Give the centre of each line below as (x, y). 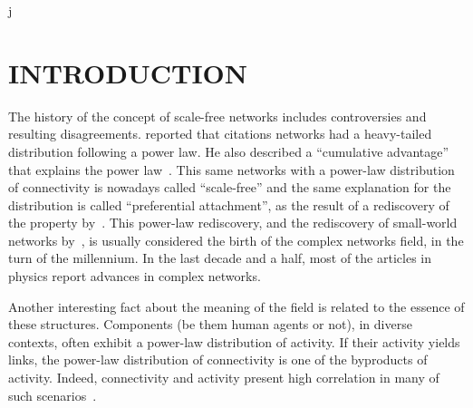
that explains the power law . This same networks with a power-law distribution (232, 169)
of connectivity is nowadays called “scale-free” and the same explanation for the (230, 187)
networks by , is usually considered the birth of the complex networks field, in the (236, 240)
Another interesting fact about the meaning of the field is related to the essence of (236, 306)
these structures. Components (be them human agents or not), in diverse (210, 324)
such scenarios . (53, 395)
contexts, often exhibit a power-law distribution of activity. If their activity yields (234, 341)
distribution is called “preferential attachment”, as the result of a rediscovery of (229, 204)
